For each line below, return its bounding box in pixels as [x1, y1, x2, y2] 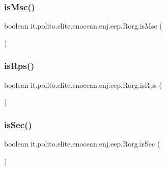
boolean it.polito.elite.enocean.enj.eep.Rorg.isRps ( [4, 79, 162, 90]
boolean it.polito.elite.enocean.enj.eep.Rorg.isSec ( [4, 138, 160, 149]
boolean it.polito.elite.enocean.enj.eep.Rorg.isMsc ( [4, 20, 162, 31]
